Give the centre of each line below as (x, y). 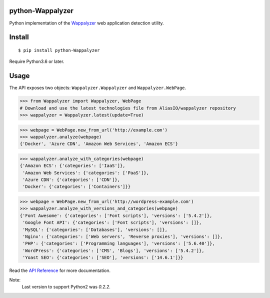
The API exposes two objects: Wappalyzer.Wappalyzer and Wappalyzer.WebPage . (98, 88)
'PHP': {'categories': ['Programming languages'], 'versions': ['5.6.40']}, (119, 243)
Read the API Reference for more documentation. (60, 270)
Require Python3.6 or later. (37, 61)
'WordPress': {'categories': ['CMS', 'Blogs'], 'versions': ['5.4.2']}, (113, 250)
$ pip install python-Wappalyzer (59, 50)
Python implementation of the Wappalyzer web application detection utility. (87, 23)
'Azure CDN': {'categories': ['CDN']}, (71, 180)
